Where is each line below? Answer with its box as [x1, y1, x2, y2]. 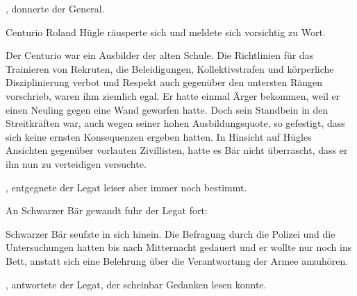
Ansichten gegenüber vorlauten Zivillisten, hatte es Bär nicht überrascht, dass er [6, 143, 348, 157]
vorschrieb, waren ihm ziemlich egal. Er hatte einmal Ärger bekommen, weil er [6, 88, 340, 103]
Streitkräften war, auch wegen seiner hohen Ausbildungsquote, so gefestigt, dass [6, 116, 345, 130]
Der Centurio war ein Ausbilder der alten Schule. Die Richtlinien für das [6, 48, 314, 62]
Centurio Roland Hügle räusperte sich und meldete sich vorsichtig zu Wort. [6, 24, 326, 39]
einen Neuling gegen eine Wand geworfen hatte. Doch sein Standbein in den [6, 102, 329, 116]
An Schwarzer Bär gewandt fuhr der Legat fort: [6, 203, 208, 218]
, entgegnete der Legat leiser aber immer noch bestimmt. [6, 180, 247, 194]
